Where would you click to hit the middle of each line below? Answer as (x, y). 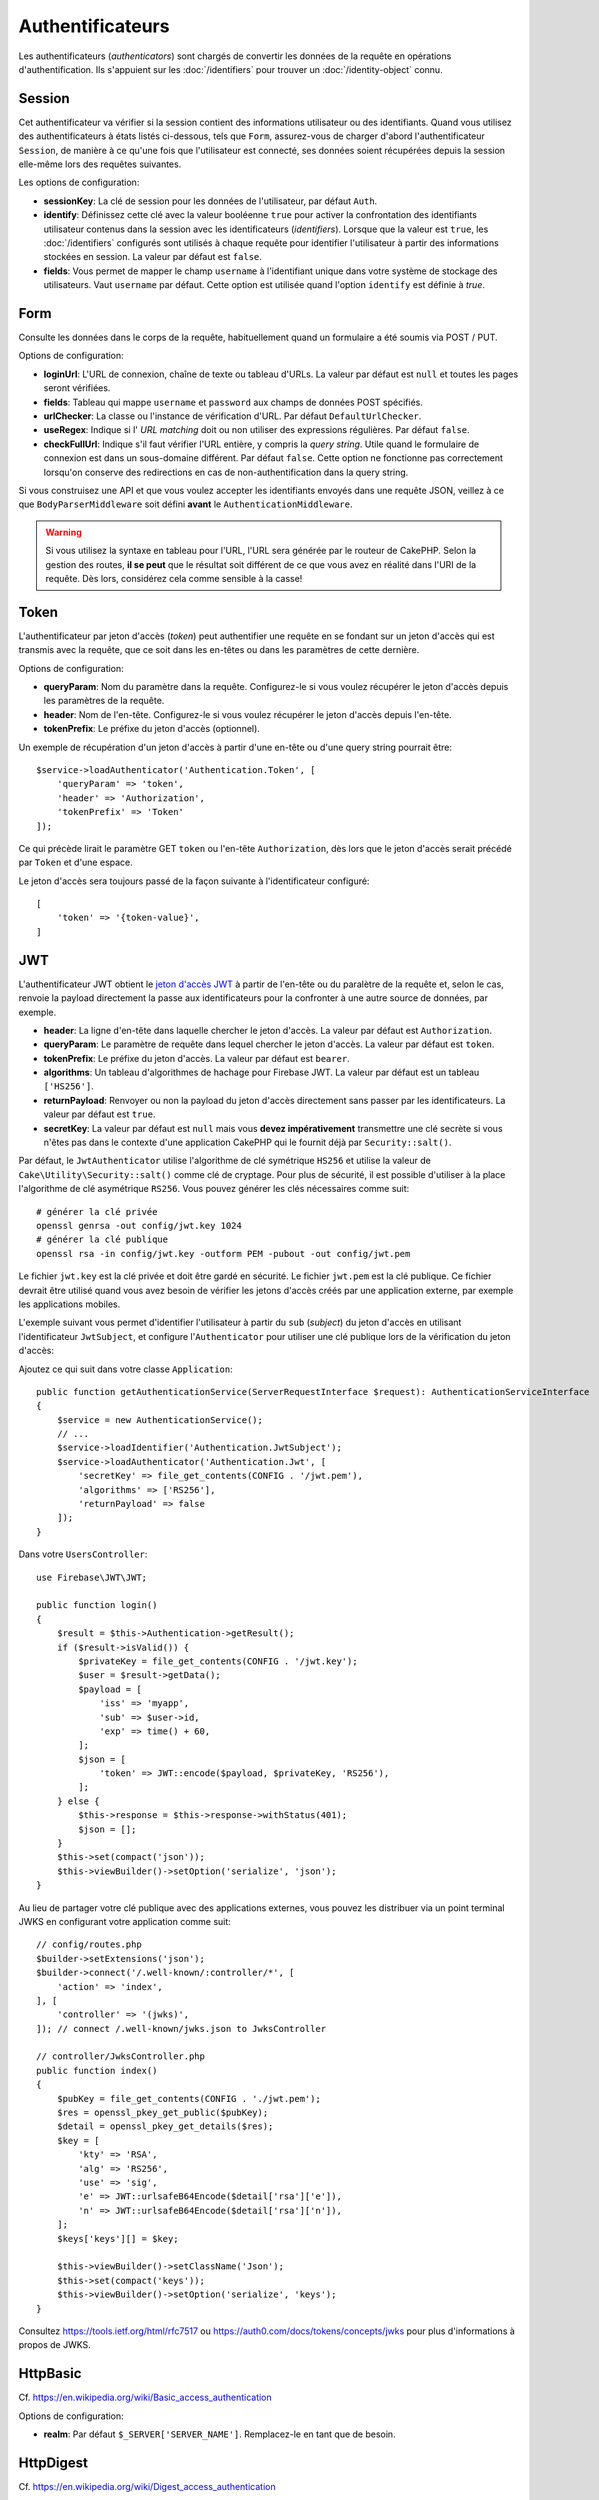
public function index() (97, 2070)
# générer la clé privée (97, 1211)
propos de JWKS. (55, 2345)
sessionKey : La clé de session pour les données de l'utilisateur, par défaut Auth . (210, 201)
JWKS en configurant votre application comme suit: (125, 1921)
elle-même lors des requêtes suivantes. (100, 164)
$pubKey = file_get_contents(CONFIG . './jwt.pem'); (189, 2098)
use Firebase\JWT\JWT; (92, 1577)
